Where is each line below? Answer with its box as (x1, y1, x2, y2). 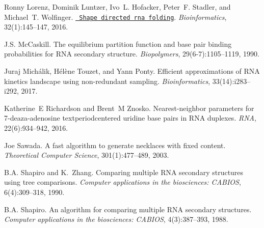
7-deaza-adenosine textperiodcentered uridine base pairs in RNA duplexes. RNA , (4, 112, 256, 123)
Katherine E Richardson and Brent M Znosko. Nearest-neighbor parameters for (4, 102, 254, 113)
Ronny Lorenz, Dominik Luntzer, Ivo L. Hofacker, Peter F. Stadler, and (4, 2, 231, 12)
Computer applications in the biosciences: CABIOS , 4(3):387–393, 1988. (4, 214, 228, 224)
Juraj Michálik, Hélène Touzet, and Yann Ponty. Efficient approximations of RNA (4, 66, 260, 76)
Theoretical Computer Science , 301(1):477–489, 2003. (4, 150, 169, 160)
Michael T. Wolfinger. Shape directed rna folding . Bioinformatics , (4, 11, 227, 22)
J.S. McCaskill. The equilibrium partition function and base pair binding (4, 38, 232, 49)
